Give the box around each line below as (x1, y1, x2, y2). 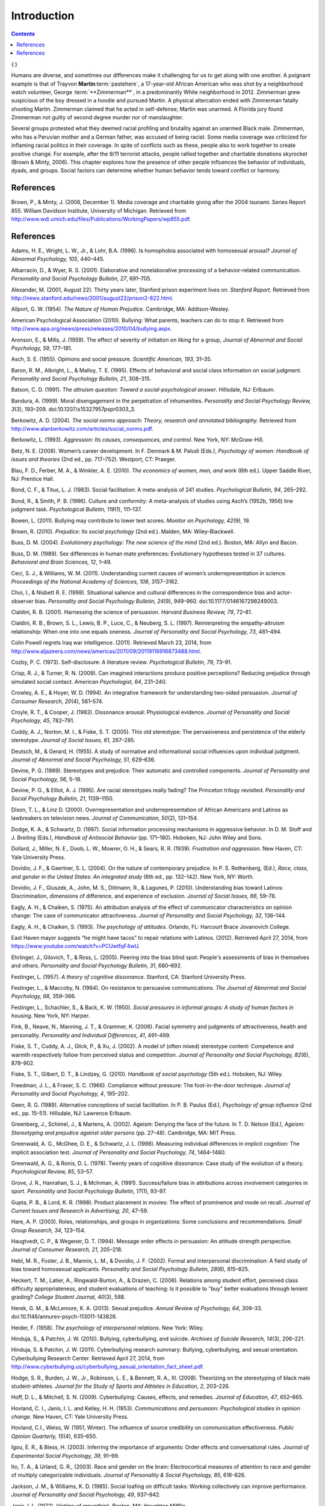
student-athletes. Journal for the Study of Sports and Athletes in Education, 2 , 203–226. (11, 1383, 230, 1390)
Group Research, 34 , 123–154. (11, 1226, 86, 1234)
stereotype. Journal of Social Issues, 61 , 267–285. (11, 737, 135, 744)
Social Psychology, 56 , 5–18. (11, 775, 82, 783)
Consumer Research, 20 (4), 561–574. (11, 698, 104, 705)
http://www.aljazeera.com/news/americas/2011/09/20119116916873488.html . (11, 648, 202, 655)
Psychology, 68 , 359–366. (11, 993, 76, 1000)
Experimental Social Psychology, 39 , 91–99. (11, 1452, 120, 1459)
